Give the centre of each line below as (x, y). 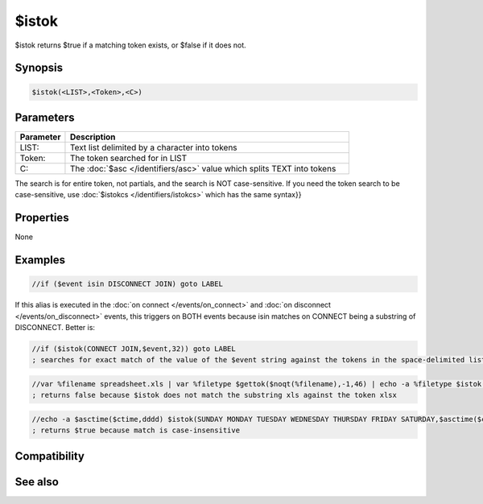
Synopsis (39, 68)
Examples (40, 260)
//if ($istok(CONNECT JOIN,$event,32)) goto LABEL (134, 349)
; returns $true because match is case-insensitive (136, 430)
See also (37, 482)
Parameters (45, 117)
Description (93, 137)
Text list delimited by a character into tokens (153, 147)
